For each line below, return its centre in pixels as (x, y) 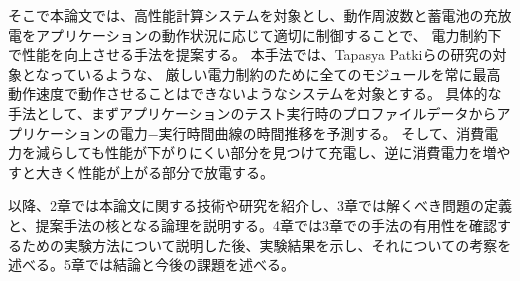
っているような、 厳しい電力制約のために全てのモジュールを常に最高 (275, 73)
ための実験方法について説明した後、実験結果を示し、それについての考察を (266, 244)
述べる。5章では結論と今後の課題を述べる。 (151, 264)
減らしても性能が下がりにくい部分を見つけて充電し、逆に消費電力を (259, 152)
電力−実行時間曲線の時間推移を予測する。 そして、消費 (302, 132)
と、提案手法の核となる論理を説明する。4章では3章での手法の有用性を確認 (253, 224)
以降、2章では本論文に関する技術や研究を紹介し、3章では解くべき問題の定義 (260, 205)
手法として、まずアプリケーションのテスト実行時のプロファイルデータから (252, 112)
